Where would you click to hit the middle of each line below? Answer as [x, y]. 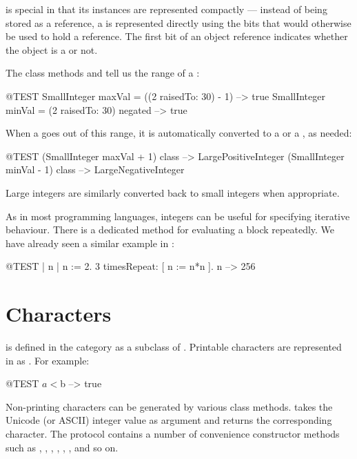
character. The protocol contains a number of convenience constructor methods [173, 433]
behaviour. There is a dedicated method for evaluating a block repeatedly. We [170, 229]
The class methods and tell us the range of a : [103, 73]
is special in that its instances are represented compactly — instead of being [166, 9]
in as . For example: [48, 360]
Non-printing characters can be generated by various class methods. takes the [169, 406]
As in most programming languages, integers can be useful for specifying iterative [178, 216]
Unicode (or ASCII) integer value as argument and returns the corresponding [169, 420]
